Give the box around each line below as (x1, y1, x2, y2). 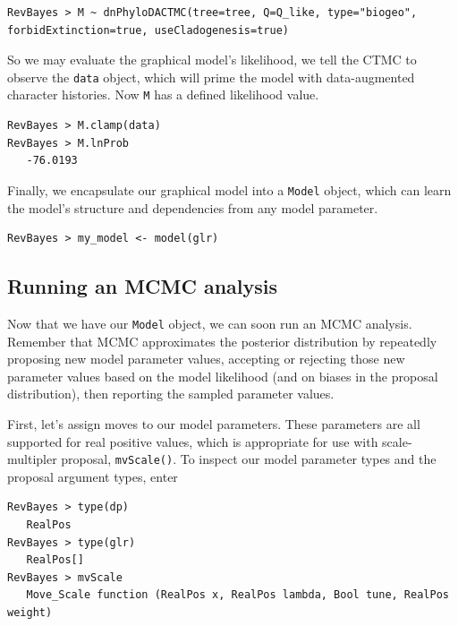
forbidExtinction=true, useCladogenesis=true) (7, 23, 289, 37)
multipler (7, 450, 57, 468)
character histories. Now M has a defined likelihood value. (7, 85, 319, 104)
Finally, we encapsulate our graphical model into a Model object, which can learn (7, 180, 452, 199)
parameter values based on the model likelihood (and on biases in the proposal (7, 366, 438, 385)
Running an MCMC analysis (7, 272, 278, 300)
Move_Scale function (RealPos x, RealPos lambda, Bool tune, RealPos (26, 588, 449, 602)
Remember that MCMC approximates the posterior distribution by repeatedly (7, 331, 437, 350)
